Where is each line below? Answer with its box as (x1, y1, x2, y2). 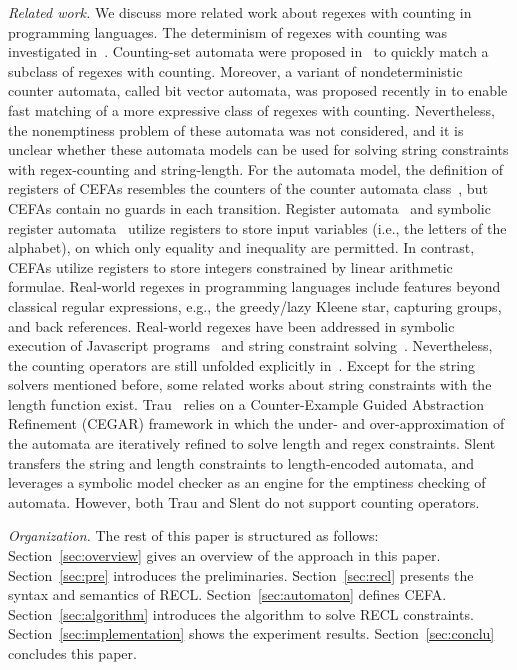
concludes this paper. (8, 643, 137, 663)
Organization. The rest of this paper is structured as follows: (8, 525, 379, 546)
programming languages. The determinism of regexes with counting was (8, 21, 448, 42)
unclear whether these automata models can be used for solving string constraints (8, 139, 509, 160)
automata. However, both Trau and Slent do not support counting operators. (8, 491, 480, 512)
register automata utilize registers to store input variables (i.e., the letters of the (8, 217, 507, 238)
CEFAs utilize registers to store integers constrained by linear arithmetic (8, 256, 453, 277)
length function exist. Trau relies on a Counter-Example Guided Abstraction (8, 393, 484, 414)
